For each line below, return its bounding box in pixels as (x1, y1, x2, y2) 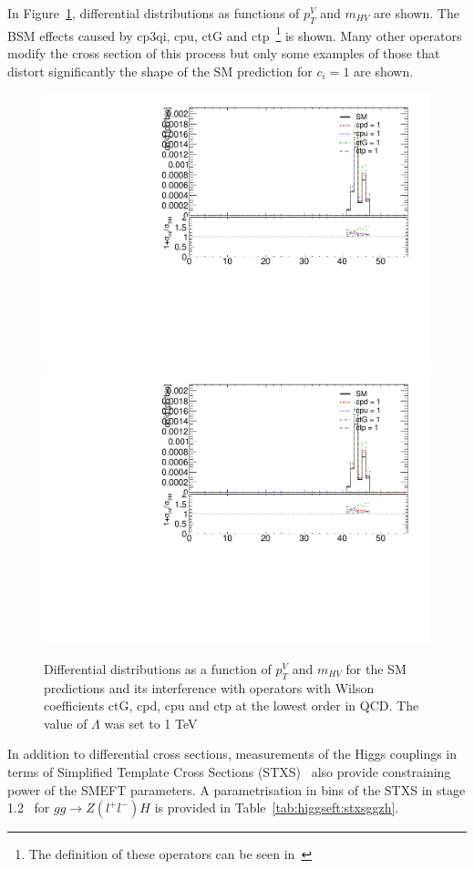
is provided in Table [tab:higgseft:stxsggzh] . (154, 798, 399, 817)
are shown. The (374, 4, 459, 22)
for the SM (345, 659, 407, 678)
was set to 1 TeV (104, 713, 198, 732)
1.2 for (7, 798, 50, 817)
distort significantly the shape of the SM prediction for (7, 61, 313, 80)
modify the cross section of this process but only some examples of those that (7, 44, 440, 63)
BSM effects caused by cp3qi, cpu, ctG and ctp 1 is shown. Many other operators (7, 23, 462, 45)
